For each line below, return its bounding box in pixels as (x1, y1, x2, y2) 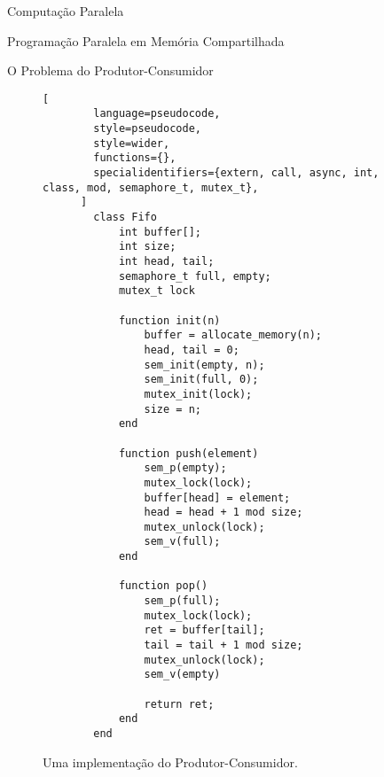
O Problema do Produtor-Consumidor (7, 61, 214, 80)
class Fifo (93, 211, 157, 224)
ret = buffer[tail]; (144, 624, 265, 637)
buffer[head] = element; (144, 491, 291, 504)
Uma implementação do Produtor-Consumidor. (43, 752, 298, 771)
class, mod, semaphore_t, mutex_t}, (43, 181, 259, 194)
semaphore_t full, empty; (118, 269, 271, 283)
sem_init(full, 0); (144, 373, 259, 386)
